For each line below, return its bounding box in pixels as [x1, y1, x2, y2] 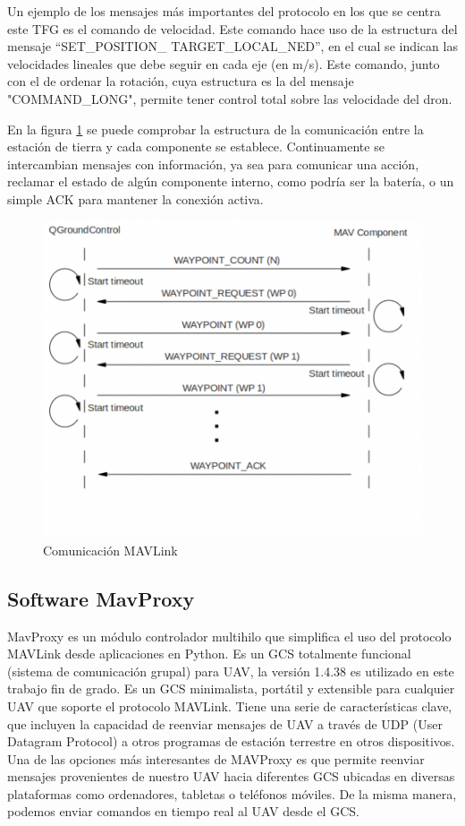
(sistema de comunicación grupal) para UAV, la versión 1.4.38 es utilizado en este [7, 661, 454, 680]
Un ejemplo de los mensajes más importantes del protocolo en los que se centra [7, 2, 441, 20]
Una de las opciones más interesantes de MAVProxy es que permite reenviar [7, 749, 425, 768]
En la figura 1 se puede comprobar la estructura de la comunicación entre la [7, 119, 424, 138]
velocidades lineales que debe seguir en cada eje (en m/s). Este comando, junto [7, 54, 440, 73]
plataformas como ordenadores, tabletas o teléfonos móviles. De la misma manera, [7, 784, 457, 803]
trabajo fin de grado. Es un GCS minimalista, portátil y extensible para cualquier [7, 679, 455, 698]
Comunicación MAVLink [43, 540, 178, 559]
